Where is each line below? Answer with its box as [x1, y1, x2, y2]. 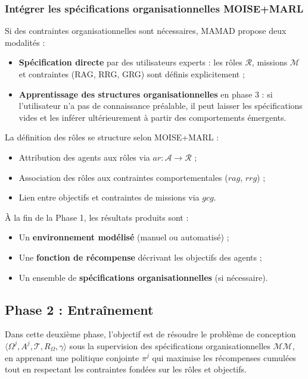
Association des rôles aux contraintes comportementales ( [18, 171, 228, 183]
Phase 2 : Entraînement [5, 300, 154, 318]
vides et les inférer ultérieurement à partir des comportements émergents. [18, 111, 287, 123]
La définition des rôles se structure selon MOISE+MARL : [5, 131, 219, 143]
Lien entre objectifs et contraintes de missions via [18, 191, 200, 203]
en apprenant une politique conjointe [5, 351, 139, 364]
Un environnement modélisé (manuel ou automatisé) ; [18, 231, 229, 243]
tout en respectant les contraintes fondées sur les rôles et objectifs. [5, 363, 247, 375]
